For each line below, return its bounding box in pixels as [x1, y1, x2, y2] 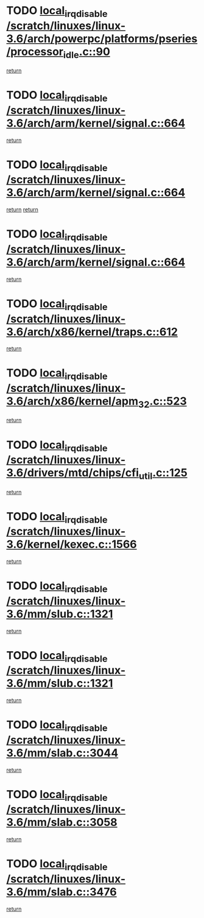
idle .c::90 [63, 44, 111, 61]
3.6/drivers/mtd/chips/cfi [6, 466, 139, 480]
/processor [6, 44, 64, 58]
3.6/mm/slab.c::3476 [6, 884, 117, 899]
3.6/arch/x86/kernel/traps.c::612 [6, 325, 178, 339]
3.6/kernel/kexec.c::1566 [6, 537, 137, 551]
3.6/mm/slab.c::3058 [6, 816, 118, 829]
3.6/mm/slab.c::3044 [6, 746, 119, 760]
